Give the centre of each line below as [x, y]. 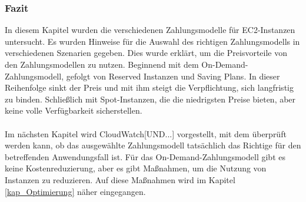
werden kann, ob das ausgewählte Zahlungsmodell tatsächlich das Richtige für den [153, 145]
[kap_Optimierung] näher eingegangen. [75, 191]
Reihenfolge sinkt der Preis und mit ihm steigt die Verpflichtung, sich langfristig [149, 87]
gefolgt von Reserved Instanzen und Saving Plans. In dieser [173, 76]
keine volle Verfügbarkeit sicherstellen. [74, 110]
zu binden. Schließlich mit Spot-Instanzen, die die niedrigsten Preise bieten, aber [150, 99]
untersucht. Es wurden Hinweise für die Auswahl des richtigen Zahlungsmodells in [152, 41]
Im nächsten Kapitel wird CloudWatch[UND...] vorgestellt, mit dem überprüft [146, 133]
